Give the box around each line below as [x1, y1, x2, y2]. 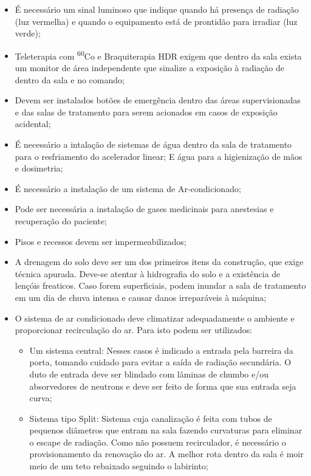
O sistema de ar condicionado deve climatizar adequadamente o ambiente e [15, 311, 295, 324]
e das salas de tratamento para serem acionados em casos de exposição [15, 105, 278, 118]
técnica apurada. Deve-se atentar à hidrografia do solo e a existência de [15, 267, 281, 280]
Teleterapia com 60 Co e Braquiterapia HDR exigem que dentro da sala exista [15, 47, 302, 62]
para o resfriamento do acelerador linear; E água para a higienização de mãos [15, 150, 302, 162]
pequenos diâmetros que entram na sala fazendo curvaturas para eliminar [29, 424, 302, 436]
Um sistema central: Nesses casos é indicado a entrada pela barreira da [29, 343, 293, 356]
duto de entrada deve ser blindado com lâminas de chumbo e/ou [29, 367, 268, 380]
